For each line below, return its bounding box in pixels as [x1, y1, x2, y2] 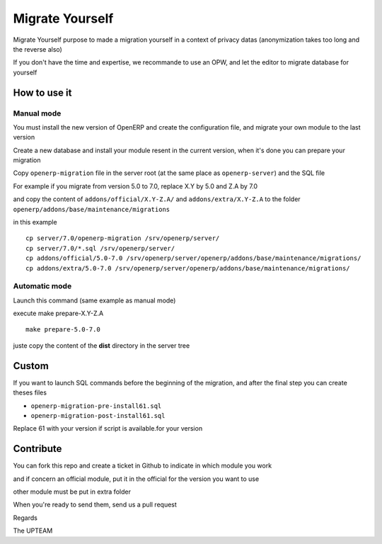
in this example [13, 218, 57, 226]
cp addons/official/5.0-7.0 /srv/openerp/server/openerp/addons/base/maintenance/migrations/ [25, 254, 361, 262]
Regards [13, 514, 38, 522]
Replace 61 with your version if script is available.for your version [13, 424, 203, 433]
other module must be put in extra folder [13, 487, 131, 496]
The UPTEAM [13, 526, 53, 535]
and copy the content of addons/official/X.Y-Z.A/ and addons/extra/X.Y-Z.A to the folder [13, 195, 301, 203]
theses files [13, 388, 47, 397]
